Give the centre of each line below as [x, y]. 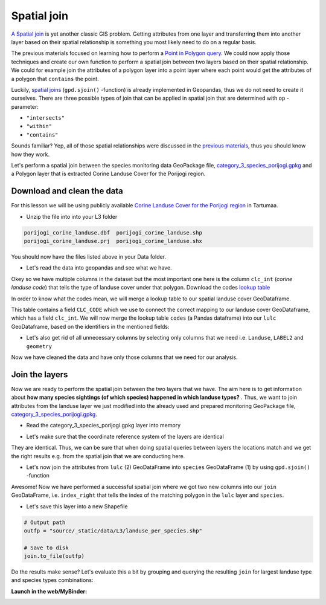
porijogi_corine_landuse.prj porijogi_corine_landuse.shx [113, 241]
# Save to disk [46, 548]
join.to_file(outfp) [54, 556]
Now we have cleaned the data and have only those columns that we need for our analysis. [124, 357]
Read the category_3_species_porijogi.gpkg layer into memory [104, 425]
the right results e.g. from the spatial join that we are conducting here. [98, 456]
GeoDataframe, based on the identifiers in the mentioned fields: [90, 326]
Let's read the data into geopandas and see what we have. [99, 268]
